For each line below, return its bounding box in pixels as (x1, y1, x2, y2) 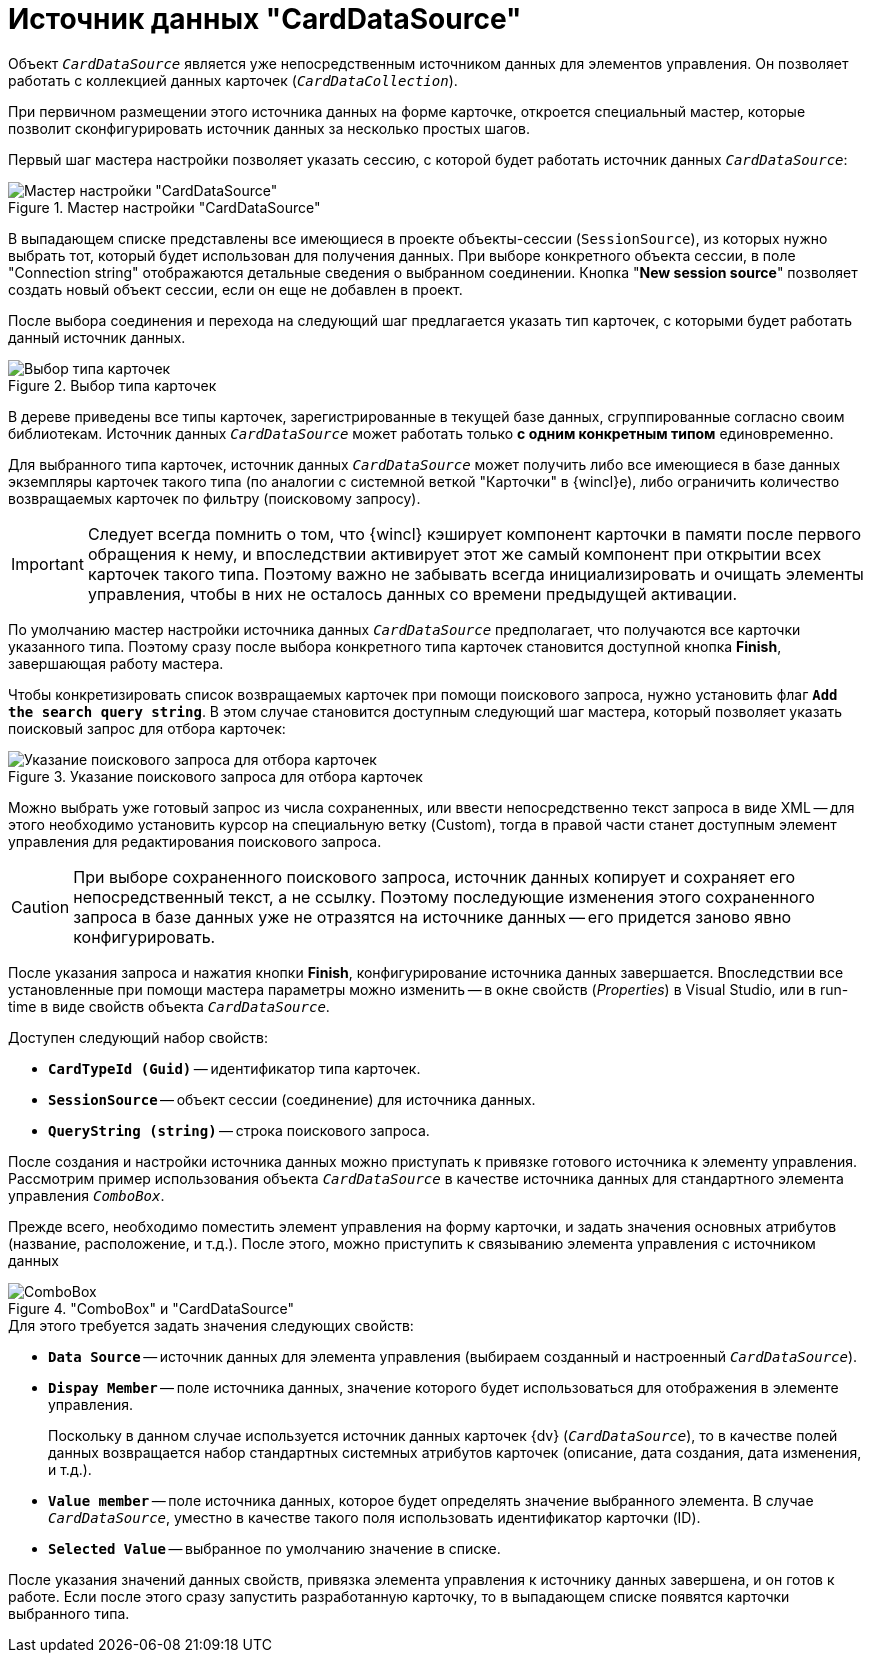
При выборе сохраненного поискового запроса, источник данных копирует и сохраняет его (73, 866, 796, 887)
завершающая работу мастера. (8, 654, 224, 672)
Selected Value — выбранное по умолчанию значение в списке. (48, 1539, 501, 1557)
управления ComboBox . (8, 1186, 165, 1204)
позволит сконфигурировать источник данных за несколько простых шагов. (8, 119, 531, 137)
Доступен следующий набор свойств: (8, 1028, 269, 1046)
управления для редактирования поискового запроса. (8, 832, 382, 850)
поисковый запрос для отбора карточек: (8, 719, 286, 737)
